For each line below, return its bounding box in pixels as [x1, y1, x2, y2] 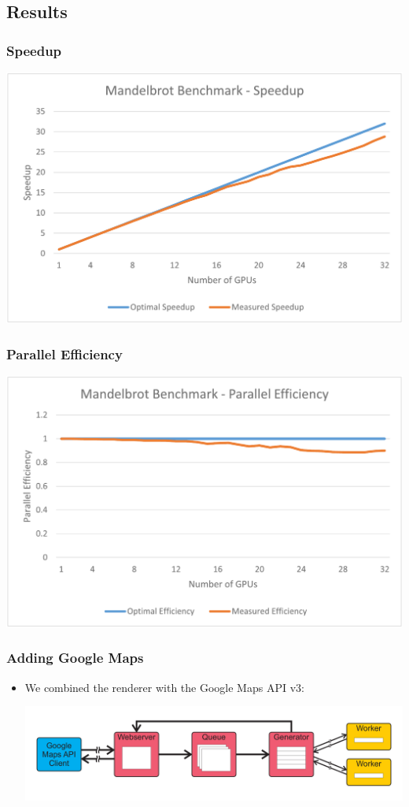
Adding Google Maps [6, 648, 144, 668]
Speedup [6, 40, 62, 60]
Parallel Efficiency [6, 344, 123, 363]
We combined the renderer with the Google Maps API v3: [24, 679, 304, 695]
